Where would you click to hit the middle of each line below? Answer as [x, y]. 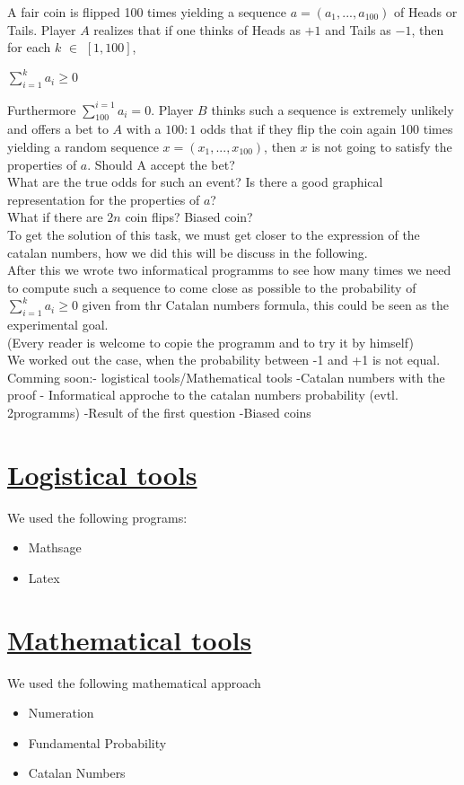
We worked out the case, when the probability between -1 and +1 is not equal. [224, 360]
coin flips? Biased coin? [189, 217]
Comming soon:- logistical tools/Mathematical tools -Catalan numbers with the [226, 377]
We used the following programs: [97, 517]
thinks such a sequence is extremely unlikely [333, 109]
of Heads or [426, 12]
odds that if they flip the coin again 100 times [327, 129]
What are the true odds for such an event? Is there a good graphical [195, 182]
